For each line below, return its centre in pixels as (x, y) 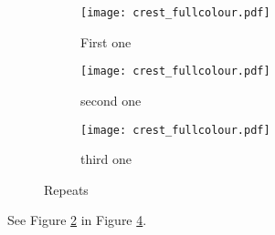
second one (111, 100)
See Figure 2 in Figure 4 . (77, 220)
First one (106, 41)
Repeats (66, 189)
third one (106, 159)
